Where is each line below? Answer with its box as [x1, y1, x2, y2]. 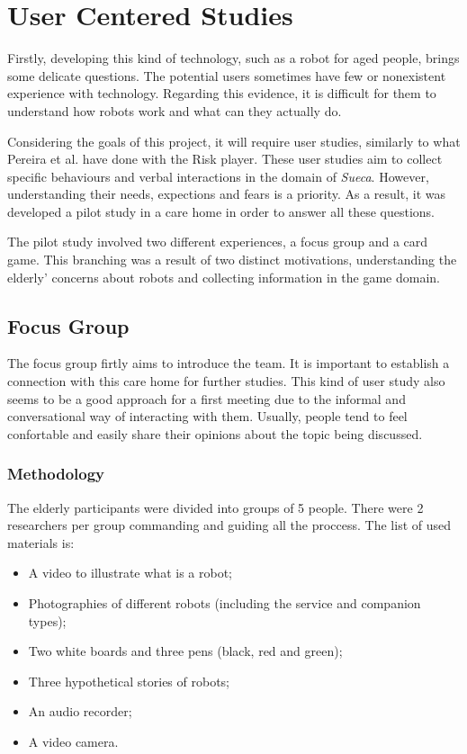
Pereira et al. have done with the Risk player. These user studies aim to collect [7, 149, 443, 168]
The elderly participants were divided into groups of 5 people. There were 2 [7, 498, 424, 516]
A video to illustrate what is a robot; [28, 563, 232, 582]
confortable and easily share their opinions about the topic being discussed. [7, 424, 423, 443]
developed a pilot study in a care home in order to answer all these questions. [7, 202, 435, 220]
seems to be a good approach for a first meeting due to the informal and [7, 389, 406, 408]
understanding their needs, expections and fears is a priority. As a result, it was [7, 184, 445, 203]
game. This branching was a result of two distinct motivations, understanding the [7, 250, 457, 269]
